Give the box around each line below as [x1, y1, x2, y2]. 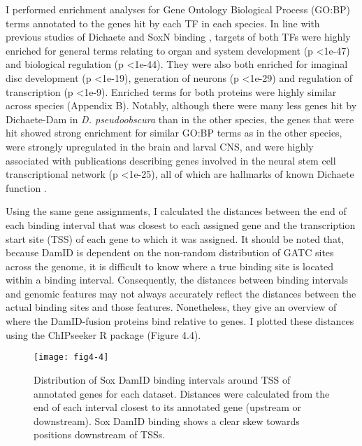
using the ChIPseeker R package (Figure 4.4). [6, 327, 201, 342]
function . [6, 180, 47, 195]
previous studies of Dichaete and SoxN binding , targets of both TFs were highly [6, 29, 351, 44]
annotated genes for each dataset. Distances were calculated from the [34, 386, 330, 400]
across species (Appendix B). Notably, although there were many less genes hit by [6, 98, 357, 113]
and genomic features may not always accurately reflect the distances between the [6, 286, 356, 300]
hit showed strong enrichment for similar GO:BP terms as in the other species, [6, 125, 342, 140]
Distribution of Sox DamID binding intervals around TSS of [34, 372, 291, 386]
